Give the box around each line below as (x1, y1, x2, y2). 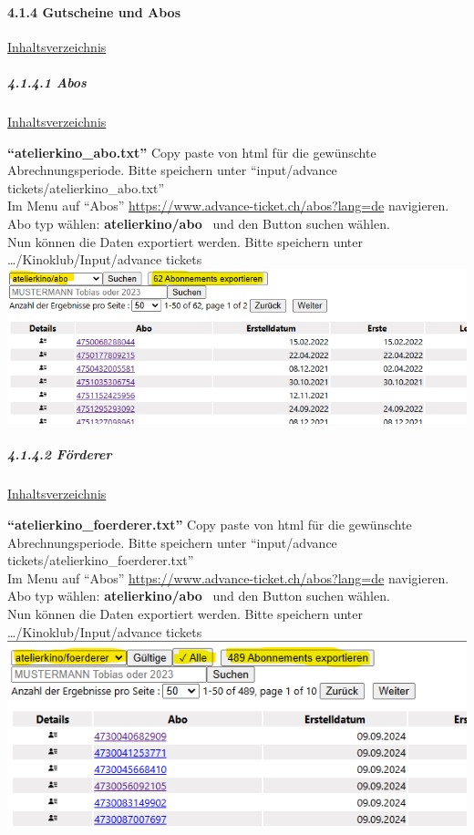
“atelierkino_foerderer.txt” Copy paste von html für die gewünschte (7, 515, 412, 534)
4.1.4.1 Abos (7, 72, 87, 91)
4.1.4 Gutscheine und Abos (7, 2, 181, 21)
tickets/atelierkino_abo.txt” (7, 178, 165, 197)
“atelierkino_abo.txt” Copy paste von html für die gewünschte (7, 142, 376, 161)
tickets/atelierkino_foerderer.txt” (7, 551, 194, 570)
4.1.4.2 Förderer (7, 445, 112, 464)
